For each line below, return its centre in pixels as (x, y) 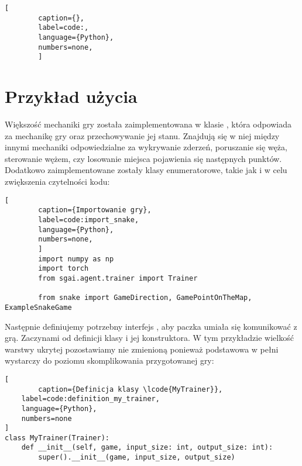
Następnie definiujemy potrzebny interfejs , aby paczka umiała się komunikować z (151, 326)
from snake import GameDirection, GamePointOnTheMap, (145, 298)
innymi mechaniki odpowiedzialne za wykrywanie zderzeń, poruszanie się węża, (146, 147)
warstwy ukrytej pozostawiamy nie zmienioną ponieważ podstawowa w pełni (142, 349)
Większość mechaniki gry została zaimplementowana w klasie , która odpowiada (148, 124)
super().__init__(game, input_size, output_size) (137, 458)
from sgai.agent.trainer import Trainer (118, 278)
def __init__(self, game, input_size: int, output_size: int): (147, 448)
